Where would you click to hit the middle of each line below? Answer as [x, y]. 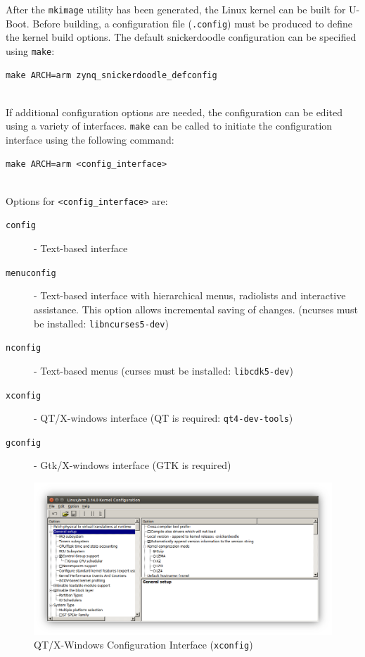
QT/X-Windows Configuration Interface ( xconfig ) [143, 645]
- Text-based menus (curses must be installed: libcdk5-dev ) [164, 370]
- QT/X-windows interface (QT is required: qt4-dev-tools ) [164, 418]
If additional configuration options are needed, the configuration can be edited [174, 112]
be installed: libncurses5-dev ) [101, 323]
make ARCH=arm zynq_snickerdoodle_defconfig [111, 75]
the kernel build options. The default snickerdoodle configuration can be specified [181, 37]
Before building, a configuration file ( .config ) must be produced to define [192, 23]
